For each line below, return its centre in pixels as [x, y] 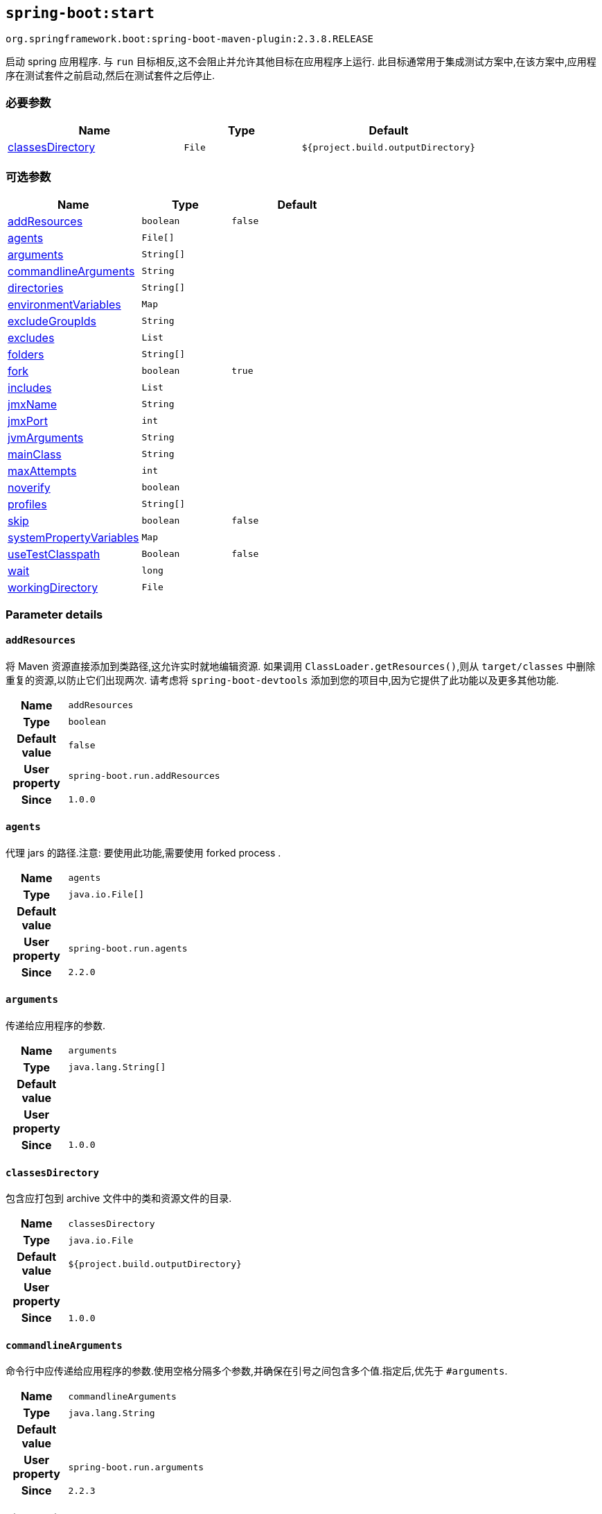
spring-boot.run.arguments [136, 1467]
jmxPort [28, 421]
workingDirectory [53, 587]
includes [30, 387]
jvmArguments [46, 437]
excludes [31, 337]
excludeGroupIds [52, 321]
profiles [27, 504]
